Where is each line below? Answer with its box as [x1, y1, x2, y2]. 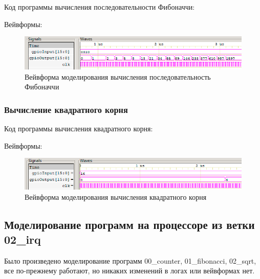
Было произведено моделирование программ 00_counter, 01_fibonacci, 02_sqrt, [4, 255, 256, 266]
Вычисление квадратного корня [4, 103, 128, 115]
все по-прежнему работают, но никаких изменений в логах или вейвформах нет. [4, 265, 255, 276]
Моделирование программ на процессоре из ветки [4, 216, 255, 232]
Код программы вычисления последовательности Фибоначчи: [4, 2, 195, 12]
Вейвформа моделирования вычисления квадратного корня [25, 191, 207, 202]
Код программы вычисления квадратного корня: [4, 123, 153, 134]
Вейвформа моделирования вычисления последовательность [25, 71, 211, 82]
